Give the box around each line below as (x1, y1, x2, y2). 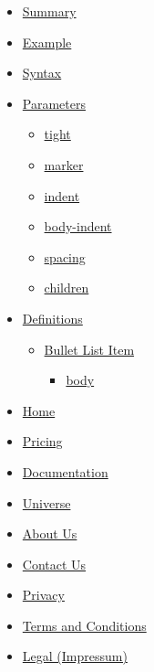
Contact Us (22, 554, 87, 573)
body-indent (44, 217, 112, 236)
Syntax (22, 63, 62, 82)
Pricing (22, 432, 63, 451)
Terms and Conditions (22, 615, 147, 635)
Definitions (22, 308, 83, 327)
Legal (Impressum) (22, 646, 128, 666)
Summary (22, 2, 77, 20)
